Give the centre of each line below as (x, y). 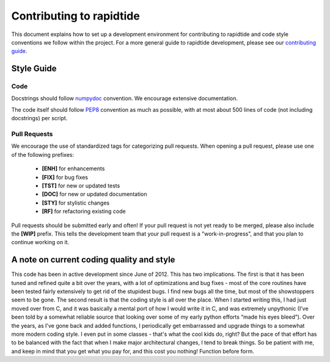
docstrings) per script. (39, 118)
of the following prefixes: (43, 154)
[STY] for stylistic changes (76, 203)
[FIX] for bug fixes (65, 177)
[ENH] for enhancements (73, 168)
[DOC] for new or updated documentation (94, 194)
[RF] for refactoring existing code (84, 211)
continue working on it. (40, 242)
